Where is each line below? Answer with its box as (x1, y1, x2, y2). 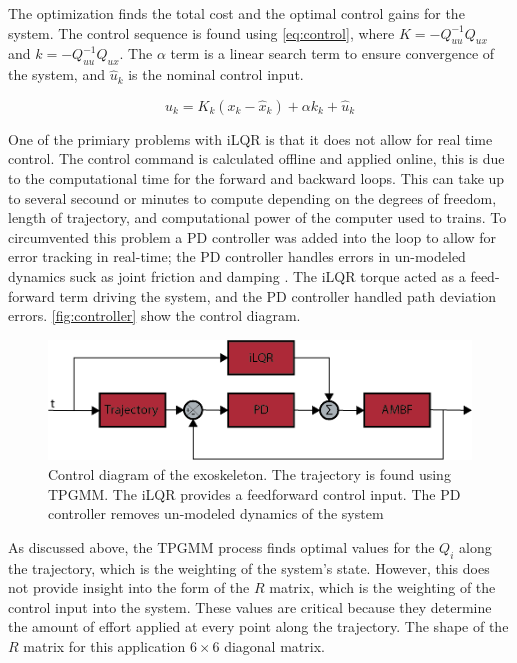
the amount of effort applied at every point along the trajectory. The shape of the (8, 616, 509, 637)
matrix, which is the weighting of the (269, 577, 496, 598)
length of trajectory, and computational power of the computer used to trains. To (8, 207, 507, 228)
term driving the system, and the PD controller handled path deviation (59, 285, 497, 306)
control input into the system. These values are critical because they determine (8, 596, 492, 617)
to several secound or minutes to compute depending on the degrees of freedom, (8, 187, 497, 208)
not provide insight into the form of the (8, 577, 250, 598)
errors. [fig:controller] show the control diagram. (8, 305, 301, 326)
